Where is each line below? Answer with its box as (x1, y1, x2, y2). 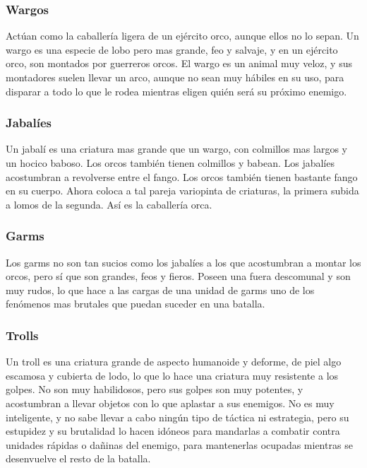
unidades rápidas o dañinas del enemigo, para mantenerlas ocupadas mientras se (6, 437, 353, 452)
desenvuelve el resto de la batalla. (6, 451, 151, 466)
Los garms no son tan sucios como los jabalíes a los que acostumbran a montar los (6, 255, 361, 269)
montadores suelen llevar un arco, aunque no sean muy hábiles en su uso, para (6, 70, 344, 84)
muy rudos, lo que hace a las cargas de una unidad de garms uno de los (6, 282, 315, 297)
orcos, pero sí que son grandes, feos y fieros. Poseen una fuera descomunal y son (6, 269, 351, 283)
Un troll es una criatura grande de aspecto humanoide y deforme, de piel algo (6, 354, 342, 369)
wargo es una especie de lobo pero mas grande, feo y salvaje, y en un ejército (6, 42, 338, 57)
